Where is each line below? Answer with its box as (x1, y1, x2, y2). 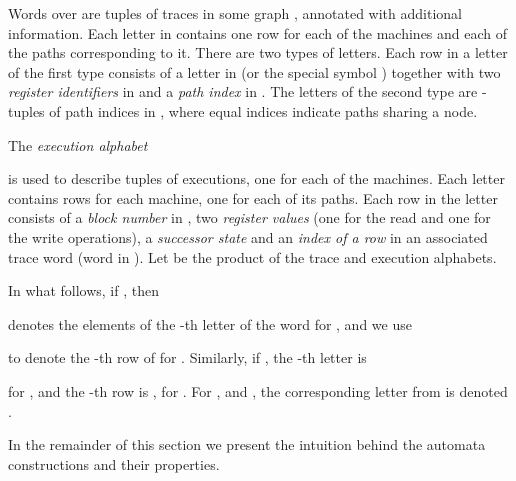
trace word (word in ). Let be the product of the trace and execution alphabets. (8, 246, 497, 267)
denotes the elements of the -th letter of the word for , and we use (8, 313, 412, 334)
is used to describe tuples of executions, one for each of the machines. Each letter (8, 168, 505, 189)
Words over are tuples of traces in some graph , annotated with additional (8, 3, 462, 23)
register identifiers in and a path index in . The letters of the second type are (8, 81, 478, 102)
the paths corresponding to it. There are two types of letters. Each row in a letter (8, 42, 508, 63)
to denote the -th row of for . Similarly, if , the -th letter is (8, 347, 367, 368)
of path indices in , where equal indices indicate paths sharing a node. (49, 100, 478, 121)
